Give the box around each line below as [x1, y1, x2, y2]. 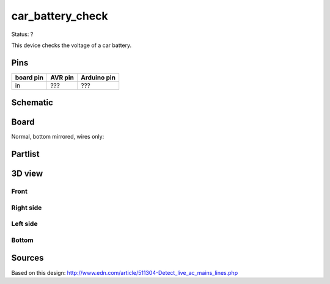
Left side [11, 220, 38, 228]
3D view [11, 169, 43, 179]
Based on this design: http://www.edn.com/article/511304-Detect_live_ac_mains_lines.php [11, 269, 238, 276]
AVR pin [50, 73, 75, 82]
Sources [11, 253, 44, 263]
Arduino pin [80, 73, 116, 82]
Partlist [11, 149, 40, 159]
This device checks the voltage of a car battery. [11, 42, 132, 49]
